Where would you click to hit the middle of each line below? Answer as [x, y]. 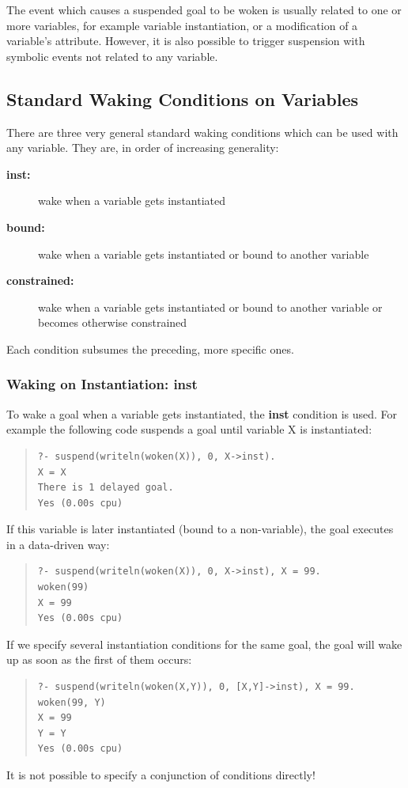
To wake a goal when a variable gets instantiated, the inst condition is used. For [202, 413]
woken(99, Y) [72, 702]
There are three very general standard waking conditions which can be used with [202, 132]
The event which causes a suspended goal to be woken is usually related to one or [204, 9]
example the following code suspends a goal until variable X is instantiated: [189, 429]
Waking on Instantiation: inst [102, 384]
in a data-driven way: [58, 544]
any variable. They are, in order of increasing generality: [143, 148]
